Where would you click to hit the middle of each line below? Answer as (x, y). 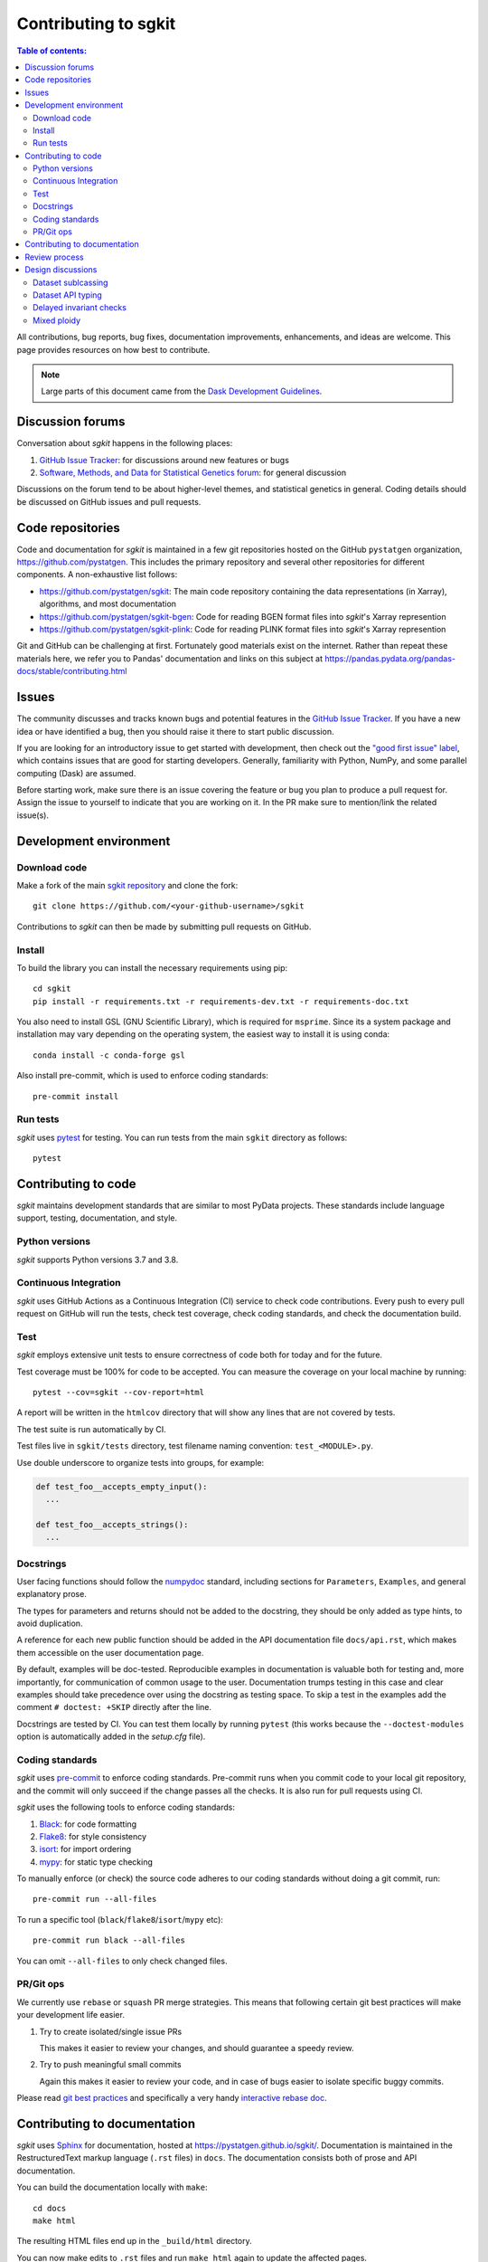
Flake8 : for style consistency (93, 1836)
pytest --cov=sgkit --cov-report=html (119, 1392)
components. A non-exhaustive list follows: (97, 575)
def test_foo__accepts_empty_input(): (122, 1487)
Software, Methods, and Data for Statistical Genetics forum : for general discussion (193, 472)
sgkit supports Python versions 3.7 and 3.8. (98, 1259)
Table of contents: (52, 51)
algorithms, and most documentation (108, 604)
